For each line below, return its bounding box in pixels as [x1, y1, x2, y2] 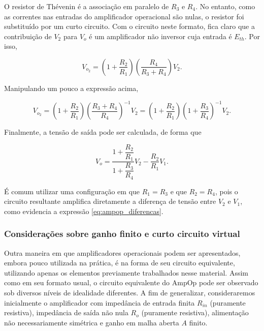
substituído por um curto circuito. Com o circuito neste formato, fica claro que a [4, 21, 255, 32]
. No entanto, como [195, 1, 255, 11]
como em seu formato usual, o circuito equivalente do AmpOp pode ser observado [4, 277, 258, 288]
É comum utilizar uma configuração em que [4, 186, 140, 196]
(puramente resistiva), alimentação [141, 307, 249, 318]
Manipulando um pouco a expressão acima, [4, 82, 139, 93]
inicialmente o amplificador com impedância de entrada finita [4, 297, 195, 308]
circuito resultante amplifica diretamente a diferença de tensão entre [4, 196, 216, 206]
